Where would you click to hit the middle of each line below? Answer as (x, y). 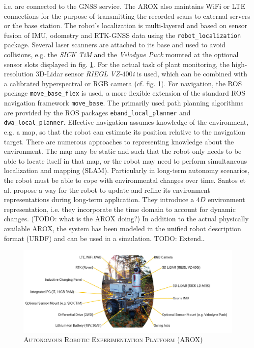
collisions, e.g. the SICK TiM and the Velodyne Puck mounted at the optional (121, 54)
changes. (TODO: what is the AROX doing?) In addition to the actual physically (127, 219)
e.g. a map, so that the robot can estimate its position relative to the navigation (125, 132)
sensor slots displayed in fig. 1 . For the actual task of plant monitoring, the (117, 64)
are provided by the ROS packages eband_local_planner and (97, 112)
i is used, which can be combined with (190, 74)
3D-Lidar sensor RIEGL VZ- (79, 74)
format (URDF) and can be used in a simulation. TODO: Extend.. (104, 238)
